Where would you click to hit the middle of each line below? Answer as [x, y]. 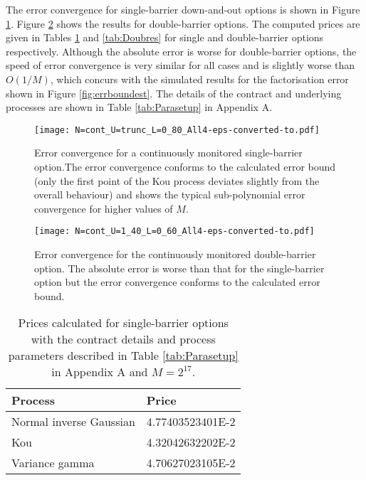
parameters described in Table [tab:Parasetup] [123, 356]
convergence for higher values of [104, 208]
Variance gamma [53, 463]
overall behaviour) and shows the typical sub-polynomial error [170, 194]
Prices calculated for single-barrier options [123, 323]
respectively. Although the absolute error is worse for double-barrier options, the [181, 51]
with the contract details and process [123, 339]
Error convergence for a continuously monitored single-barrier [168, 153]
